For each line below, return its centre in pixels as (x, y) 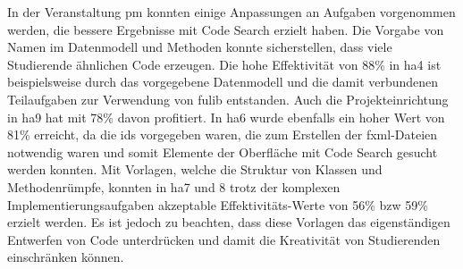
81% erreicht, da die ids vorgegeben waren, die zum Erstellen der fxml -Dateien (223, 134)
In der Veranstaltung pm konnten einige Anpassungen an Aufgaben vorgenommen (231, 12)
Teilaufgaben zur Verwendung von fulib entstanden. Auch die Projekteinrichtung (228, 99)
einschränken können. (66, 257)
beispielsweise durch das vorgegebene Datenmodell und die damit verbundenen (223, 82)
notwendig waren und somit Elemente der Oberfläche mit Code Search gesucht (223, 151)
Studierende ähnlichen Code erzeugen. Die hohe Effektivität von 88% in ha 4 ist (224, 64)
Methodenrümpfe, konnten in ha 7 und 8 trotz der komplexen (174, 186)
